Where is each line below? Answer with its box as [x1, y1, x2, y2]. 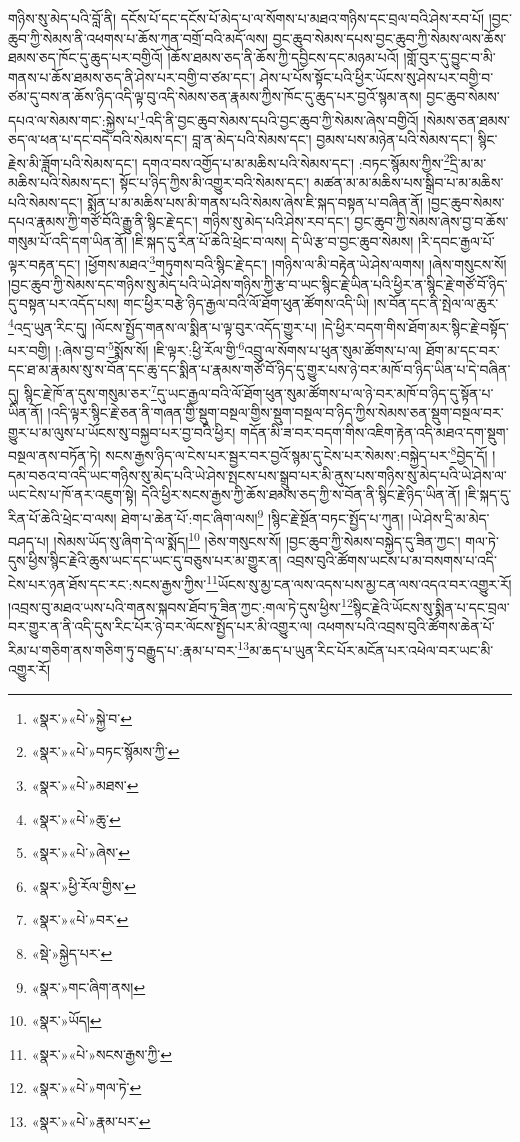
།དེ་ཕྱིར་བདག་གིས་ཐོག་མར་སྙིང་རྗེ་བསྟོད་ [321, 316, 509, 337]
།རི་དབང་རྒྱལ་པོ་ [417, 230, 495, 251]
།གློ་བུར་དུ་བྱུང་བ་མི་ [403, 47, 496, 68]
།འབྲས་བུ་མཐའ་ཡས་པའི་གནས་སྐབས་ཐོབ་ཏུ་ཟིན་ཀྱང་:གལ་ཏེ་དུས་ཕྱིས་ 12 [8, 594, 353, 617]
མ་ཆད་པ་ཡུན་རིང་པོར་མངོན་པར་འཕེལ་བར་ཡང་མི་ [249, 639, 494, 660]
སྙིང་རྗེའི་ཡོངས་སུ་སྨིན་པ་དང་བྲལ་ [352, 596, 510, 617]
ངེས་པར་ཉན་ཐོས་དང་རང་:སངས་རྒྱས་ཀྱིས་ [8, 573, 207, 594]
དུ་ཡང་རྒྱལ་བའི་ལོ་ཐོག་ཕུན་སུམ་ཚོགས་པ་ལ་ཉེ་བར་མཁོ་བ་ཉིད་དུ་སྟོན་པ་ [156, 382, 494, 403]
